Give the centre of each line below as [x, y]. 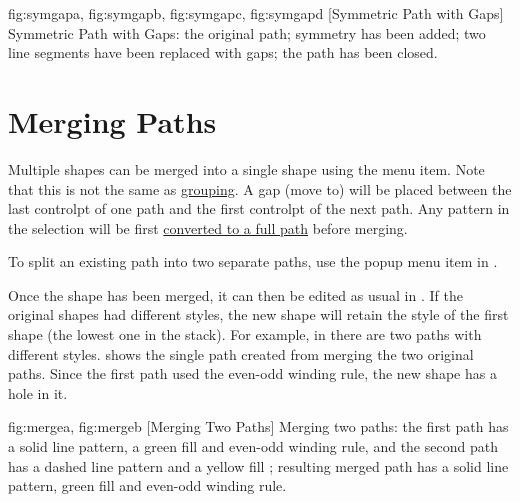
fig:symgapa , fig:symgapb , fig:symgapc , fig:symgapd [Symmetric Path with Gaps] [256, 13]
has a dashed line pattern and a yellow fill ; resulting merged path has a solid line [258, 465]
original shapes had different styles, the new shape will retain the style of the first [258, 314]
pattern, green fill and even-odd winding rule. [147, 485]
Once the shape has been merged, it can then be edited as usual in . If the [235, 294]
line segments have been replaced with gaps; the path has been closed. [223, 52]
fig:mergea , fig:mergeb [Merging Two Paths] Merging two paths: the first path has [258, 426]
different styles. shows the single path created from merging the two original [241, 353]
